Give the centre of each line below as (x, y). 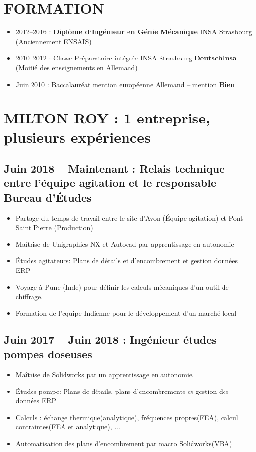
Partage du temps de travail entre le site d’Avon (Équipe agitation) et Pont (129, 218)
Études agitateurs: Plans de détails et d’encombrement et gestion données (127, 260)
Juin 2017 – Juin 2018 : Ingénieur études (110, 339)
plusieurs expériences (77, 137)
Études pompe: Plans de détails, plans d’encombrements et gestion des (122, 391)
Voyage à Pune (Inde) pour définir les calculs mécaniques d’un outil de (122, 286)
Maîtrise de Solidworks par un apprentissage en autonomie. (105, 374)
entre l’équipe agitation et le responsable (110, 183)
